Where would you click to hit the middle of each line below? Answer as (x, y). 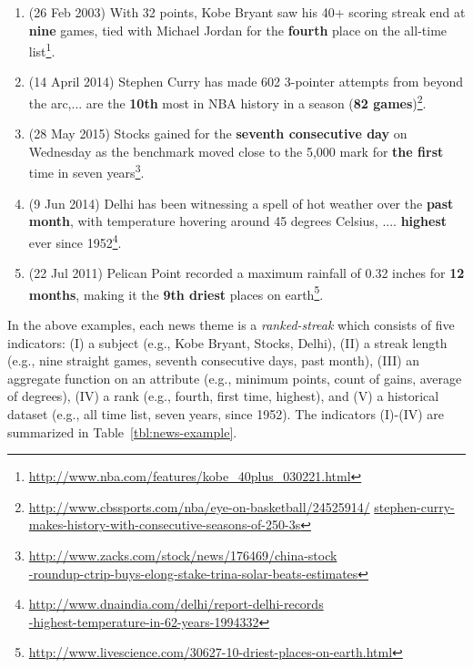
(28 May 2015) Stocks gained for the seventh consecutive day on (218, 134)
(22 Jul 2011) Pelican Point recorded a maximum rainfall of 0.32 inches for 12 (247, 273)
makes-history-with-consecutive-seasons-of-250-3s (165, 524)
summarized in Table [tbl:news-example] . (122, 432)
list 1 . (42, 50)
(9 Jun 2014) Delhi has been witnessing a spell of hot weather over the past (241, 203)
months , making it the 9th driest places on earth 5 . (176, 293)
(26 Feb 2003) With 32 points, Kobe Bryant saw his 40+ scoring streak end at (247, 12)
